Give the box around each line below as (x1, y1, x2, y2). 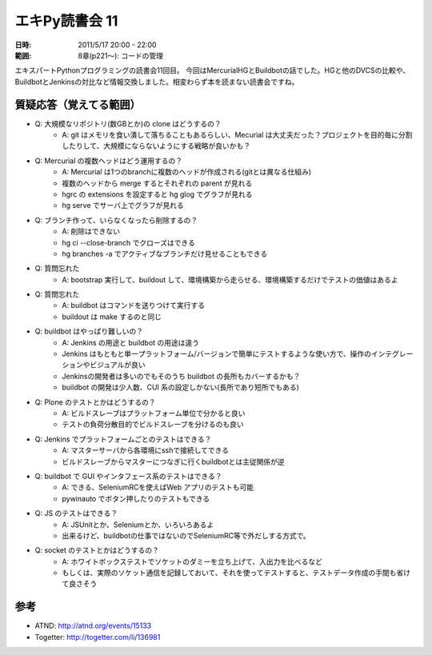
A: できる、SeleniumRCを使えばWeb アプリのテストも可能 (62, 482, 254, 492)
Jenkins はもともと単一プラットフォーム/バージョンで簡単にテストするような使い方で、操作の (62, 349, 372, 359)
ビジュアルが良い (89, 360, 146, 369)
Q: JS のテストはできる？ (34, 509, 118, 518)
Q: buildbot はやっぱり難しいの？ (34, 326, 144, 336)
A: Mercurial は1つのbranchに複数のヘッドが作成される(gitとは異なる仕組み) (62, 167, 312, 177)
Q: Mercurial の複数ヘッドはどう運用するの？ (34, 156, 183, 166)
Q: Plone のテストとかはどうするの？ (34, 397, 156, 407)
